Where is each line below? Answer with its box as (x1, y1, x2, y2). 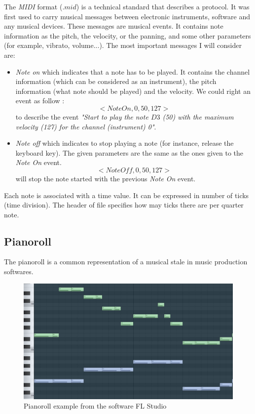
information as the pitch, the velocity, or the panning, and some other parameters (4, 30, 251, 41)
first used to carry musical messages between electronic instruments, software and (4, 11, 251, 21)
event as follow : (15, 95, 65, 106)
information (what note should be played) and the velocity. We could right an (15, 85, 251, 96)
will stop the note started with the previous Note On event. (15, 173, 196, 183)
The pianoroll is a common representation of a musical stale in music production (4, 256, 248, 267)
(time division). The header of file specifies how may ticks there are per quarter (4, 200, 244, 210)
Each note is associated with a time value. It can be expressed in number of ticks (4, 190, 249, 200)
